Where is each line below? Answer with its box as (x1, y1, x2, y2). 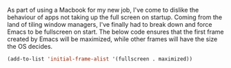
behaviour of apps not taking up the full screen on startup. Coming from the (7, 13, 223, 21)
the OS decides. (7, 43, 53, 50)
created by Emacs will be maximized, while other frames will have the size (7, 35, 218, 43)
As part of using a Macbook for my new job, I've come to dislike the (7, 6, 199, 14)
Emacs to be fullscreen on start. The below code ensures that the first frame (7, 27, 224, 36)
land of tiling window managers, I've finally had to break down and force (7, 21, 212, 28)
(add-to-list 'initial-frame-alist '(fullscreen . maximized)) (7, 56, 193, 63)
